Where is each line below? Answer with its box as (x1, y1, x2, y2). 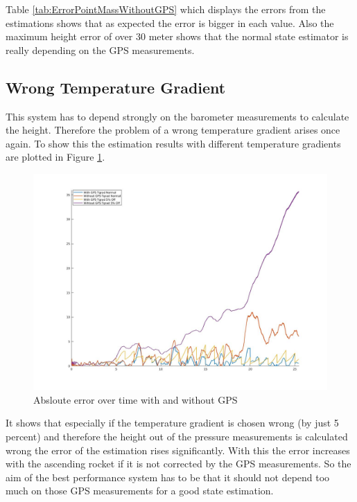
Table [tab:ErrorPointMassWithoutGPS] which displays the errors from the (6, 2, 326, 16)
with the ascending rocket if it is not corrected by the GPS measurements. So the (6, 456, 351, 471)
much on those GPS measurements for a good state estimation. (6, 483, 274, 498)
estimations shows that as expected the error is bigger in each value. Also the (6, 15, 334, 30)
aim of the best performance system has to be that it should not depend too (6, 469, 330, 484)
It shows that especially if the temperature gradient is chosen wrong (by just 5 (6, 415, 339, 430)
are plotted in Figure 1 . (6, 150, 105, 164)
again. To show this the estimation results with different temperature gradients (6, 136, 341, 150)
